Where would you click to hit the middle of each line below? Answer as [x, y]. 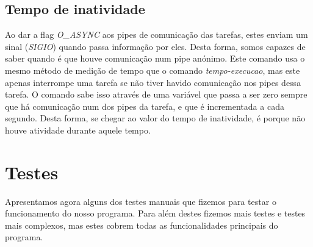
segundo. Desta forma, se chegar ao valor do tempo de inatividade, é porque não [155, 118]
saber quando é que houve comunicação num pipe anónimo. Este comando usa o [155, 58]
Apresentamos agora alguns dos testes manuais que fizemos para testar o [141, 201]
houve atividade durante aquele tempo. [78, 130]
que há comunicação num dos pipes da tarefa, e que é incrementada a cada [145, 106]
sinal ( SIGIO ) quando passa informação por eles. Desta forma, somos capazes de [155, 46]
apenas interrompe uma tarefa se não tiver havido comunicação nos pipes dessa [153, 82]
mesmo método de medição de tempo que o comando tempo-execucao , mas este [153, 70]
